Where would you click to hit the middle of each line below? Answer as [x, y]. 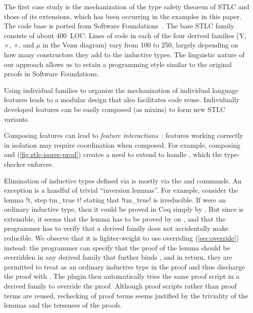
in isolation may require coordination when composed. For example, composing [122, 145]
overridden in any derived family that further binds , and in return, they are [118, 257]
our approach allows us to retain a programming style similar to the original [118, 64]
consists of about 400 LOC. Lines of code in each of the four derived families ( [122, 35]
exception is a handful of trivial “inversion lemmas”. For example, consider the [121, 190]
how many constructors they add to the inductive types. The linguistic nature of [124, 54]
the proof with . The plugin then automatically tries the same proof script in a [122, 276]
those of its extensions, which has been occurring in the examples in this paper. [123, 16]
